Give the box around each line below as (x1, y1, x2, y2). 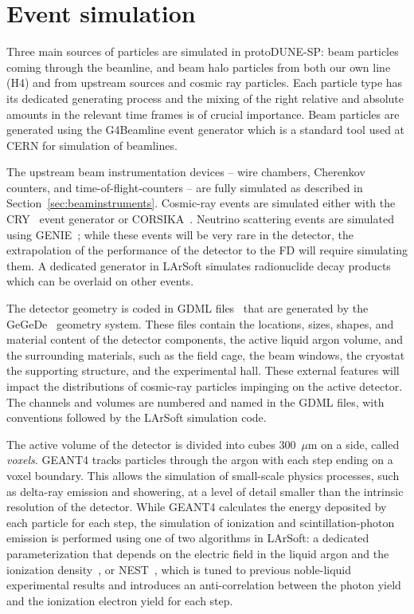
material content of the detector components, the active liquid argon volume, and (6, 331, 403, 348)
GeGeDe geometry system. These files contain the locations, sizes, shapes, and (6, 315, 394, 332)
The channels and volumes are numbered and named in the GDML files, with (6, 393, 385, 410)
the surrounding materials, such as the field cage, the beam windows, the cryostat (6, 346, 405, 363)
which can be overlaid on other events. (6, 273, 194, 289)
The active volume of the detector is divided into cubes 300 (6, 435, 296, 452)
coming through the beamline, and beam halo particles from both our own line (6, 58, 391, 75)
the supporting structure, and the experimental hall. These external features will (6, 362, 400, 379)
